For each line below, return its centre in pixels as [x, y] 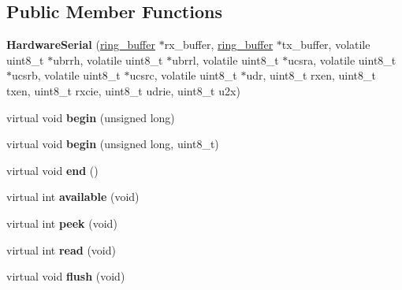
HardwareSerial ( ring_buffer [81, 45]
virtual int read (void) [61, 249]
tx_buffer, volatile [326, 45]
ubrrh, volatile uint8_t [108, 59]
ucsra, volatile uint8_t [342, 59]
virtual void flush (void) [66, 276]
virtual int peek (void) [62, 223]
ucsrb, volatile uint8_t [66, 75]
